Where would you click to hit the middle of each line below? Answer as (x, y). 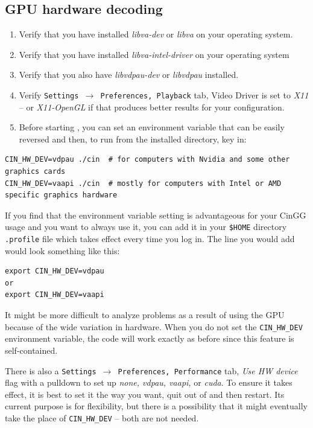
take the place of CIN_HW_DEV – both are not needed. (102, 417)
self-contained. (31, 350)
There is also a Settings (51, 370)
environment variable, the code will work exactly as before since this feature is (150, 338)
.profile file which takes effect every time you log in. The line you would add (150, 239)
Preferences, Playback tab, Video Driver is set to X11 (204, 94)
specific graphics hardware (61, 195)
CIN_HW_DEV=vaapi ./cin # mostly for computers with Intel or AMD (143, 183)
